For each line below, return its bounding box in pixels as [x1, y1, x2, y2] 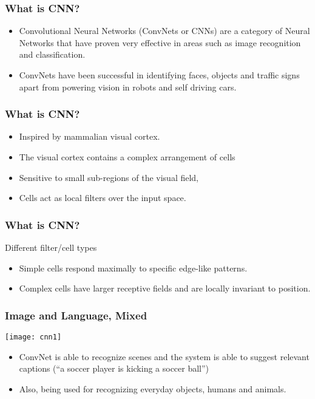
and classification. [19, 48, 86, 61]
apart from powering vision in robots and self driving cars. [19, 80, 237, 93]
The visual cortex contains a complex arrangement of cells [19, 151, 235, 163]
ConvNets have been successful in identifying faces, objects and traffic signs [19, 69, 300, 81]
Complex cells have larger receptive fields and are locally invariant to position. [19, 282, 311, 295]
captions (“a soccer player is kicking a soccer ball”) [19, 362, 209, 375]
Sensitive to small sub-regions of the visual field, [19, 171, 198, 183]
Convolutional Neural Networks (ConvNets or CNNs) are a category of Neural [19, 24, 310, 37]
